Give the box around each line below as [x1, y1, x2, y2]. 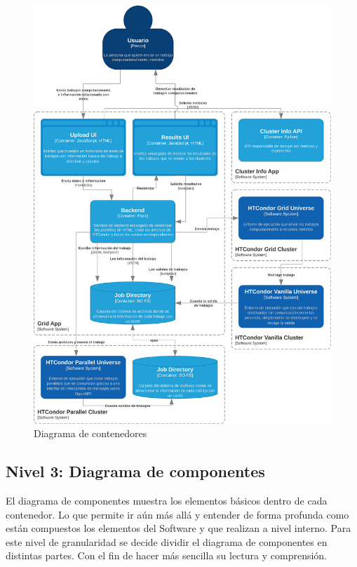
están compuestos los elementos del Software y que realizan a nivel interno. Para [6, 521, 351, 535]
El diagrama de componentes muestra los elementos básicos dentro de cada [6, 493, 328, 507]
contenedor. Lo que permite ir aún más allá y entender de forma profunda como [6, 507, 349, 521]
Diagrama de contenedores [34, 426, 147, 441]
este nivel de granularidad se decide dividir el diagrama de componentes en [6, 534, 328, 549]
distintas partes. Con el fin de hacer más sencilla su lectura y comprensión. [6, 548, 327, 563]
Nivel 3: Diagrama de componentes [6, 460, 265, 482]
